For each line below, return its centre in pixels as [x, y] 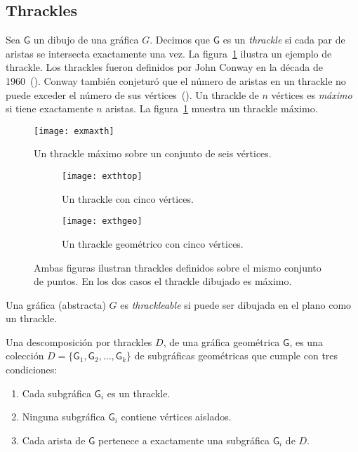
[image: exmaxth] [74, 131]
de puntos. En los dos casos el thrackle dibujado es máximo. [163, 281]
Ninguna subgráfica [64, 417]
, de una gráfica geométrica [221, 341]
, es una [306, 341]
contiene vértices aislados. [176, 417]
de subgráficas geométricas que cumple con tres [236, 355]
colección [25, 355]
